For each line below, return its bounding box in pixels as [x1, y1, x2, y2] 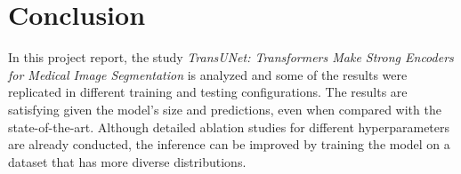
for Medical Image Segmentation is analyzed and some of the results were [8, 65, 408, 83]
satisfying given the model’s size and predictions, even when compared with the [8, 99, 441, 118]
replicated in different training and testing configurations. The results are [8, 83, 408, 101]
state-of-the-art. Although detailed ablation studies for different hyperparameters [8, 117, 450, 136]
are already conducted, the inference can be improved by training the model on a [8, 135, 450, 154]
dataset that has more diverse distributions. [8, 152, 247, 170]
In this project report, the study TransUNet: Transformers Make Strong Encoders [8, 48, 454, 67]
